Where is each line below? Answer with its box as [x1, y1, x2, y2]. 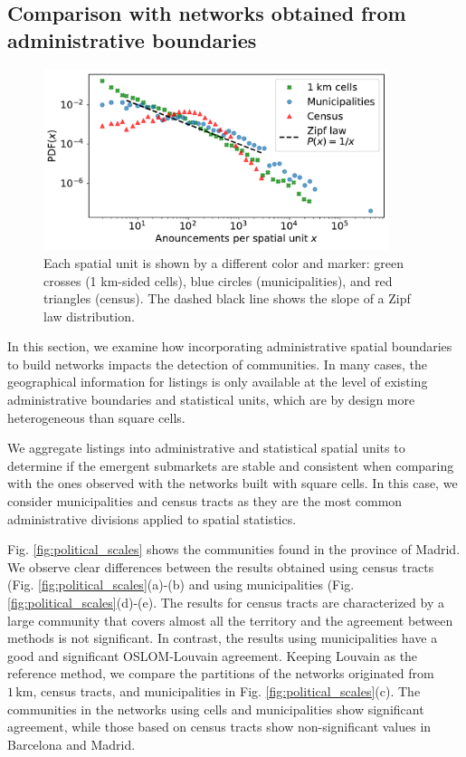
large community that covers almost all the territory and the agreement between [7, 610, 453, 629]
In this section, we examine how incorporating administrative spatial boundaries [7, 337, 452, 356]
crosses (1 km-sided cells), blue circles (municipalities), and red [43, 271, 393, 290]
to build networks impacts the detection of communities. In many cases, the [7, 354, 427, 373]
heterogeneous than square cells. [7, 407, 185, 426]
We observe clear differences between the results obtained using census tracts [7, 557, 434, 576]
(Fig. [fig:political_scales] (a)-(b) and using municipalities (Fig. [7, 575, 355, 594]
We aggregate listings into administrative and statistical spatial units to [7, 438, 405, 457]
